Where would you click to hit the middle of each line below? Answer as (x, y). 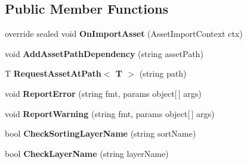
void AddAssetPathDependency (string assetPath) (104, 53)
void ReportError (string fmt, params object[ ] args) (103, 93)
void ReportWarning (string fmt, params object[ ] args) (110, 113)
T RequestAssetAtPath (53, 73)
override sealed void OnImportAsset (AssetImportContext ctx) (124, 34)
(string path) (163, 73)
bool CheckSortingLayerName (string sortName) (101, 133)
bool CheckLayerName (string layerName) (87, 153)
